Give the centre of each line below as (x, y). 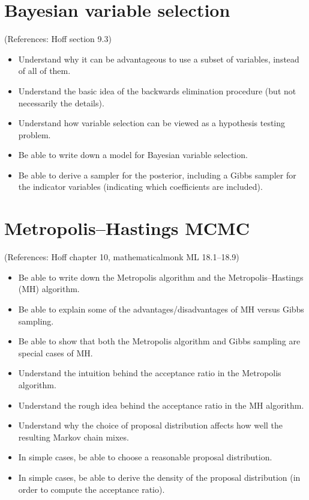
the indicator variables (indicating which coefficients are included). (140, 187)
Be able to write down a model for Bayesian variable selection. (133, 155)
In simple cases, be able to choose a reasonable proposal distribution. (145, 457)
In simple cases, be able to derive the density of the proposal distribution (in (159, 477)
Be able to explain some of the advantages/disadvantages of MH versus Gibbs (161, 309)
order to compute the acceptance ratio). (91, 489)
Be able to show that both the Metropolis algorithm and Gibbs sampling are (159, 341)
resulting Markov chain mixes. (73, 437)
